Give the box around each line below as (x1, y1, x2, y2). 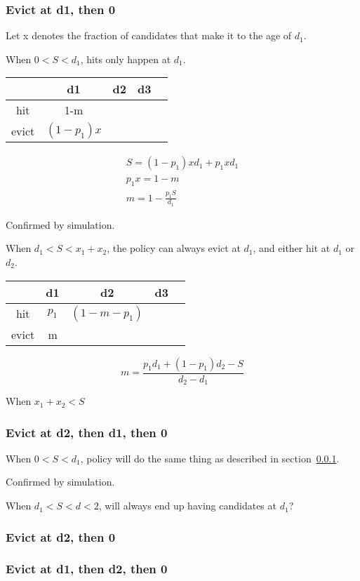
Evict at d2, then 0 (6, 528, 116, 545)
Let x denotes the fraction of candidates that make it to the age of (6, 28, 292, 43)
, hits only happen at (80, 51, 171, 66)
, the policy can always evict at (107, 241, 241, 255)
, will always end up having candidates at (98, 498, 276, 513)
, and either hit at (253, 241, 331, 255)
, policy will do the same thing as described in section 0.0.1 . (80, 450, 340, 465)
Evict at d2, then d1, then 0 (6, 423, 168, 441)
